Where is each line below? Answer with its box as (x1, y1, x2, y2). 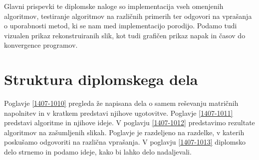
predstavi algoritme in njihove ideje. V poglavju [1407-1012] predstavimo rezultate (4, 117, 255, 128)
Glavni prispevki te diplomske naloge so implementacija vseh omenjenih (4, 1, 224, 11)
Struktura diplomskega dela (4, 69, 198, 89)
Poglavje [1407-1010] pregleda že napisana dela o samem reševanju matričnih (4, 98, 239, 108)
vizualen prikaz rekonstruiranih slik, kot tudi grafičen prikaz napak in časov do (4, 30, 246, 40)
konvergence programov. (4, 40, 78, 50)
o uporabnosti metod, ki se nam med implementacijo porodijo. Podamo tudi (4, 20, 237, 31)
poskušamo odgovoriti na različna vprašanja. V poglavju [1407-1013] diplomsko (4, 137, 246, 147)
